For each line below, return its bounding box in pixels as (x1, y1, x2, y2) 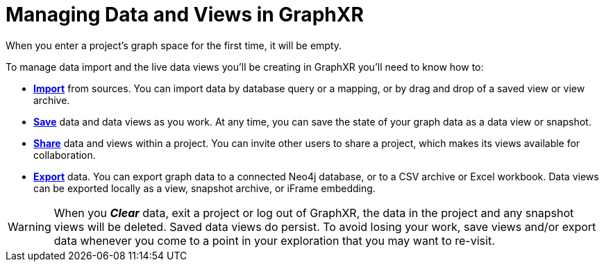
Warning (8, 219, 51, 234)
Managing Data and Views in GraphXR (6, 3, 364, 26)
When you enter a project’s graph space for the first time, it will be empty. (6, 39, 342, 51)
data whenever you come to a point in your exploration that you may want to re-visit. (53, 233, 495, 248)
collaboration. (33, 148, 96, 161)
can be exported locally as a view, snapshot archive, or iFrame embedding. (33, 182, 376, 194)
